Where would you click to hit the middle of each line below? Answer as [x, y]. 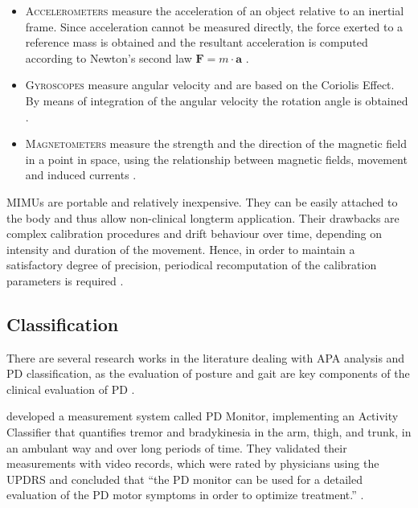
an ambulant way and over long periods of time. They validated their [177, 447]
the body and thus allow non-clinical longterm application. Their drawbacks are [203, 217]
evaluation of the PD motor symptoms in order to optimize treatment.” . [185, 495]
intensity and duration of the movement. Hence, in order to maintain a [181, 249]
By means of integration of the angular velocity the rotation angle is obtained [217, 100]
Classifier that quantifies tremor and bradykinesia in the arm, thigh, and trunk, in [209, 432]
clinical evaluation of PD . [71, 389]
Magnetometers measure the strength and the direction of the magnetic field [216, 143]
